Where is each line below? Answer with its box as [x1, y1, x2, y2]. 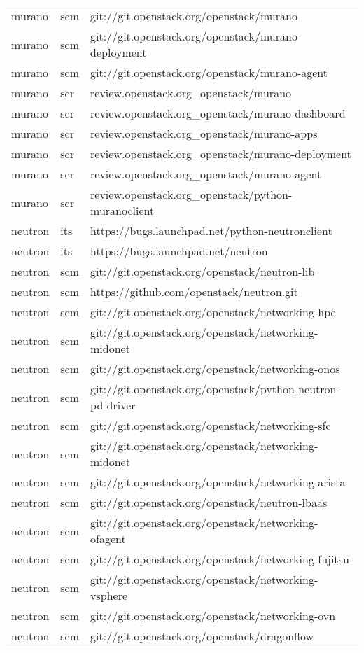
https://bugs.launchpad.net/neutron [90, 243, 268, 259]
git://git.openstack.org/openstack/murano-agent [90, 64, 328, 80]
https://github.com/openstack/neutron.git [90, 283, 298, 300]
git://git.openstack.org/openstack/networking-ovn [90, 608, 336, 624]
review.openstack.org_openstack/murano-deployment [90, 146, 351, 162]
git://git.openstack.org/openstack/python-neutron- [90, 381, 340, 397]
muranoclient [90, 202, 155, 218]
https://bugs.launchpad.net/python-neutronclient [90, 223, 332, 239]
